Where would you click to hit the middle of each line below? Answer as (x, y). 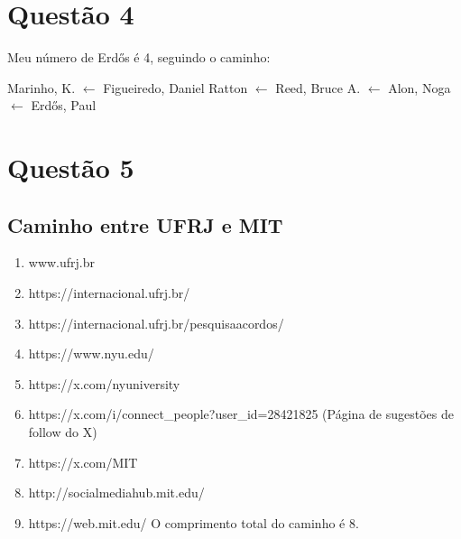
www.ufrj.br (62, 262)
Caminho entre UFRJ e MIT (145, 224)
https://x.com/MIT (83, 462)
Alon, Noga (420, 87)
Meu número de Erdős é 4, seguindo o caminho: (139, 57)
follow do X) (63, 432)
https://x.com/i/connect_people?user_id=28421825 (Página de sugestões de (241, 414)
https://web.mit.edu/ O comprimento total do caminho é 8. (194, 522)
